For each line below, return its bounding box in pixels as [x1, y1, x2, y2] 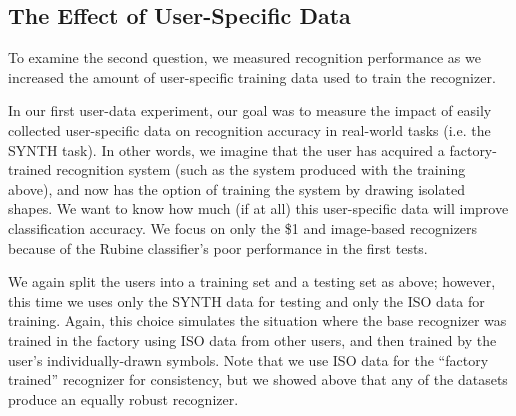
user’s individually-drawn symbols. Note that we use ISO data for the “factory [8, 349, 489, 370]
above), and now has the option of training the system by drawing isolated [8, 178, 465, 199]
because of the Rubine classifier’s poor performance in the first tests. [8, 237, 428, 258]
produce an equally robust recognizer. [8, 388, 239, 409]
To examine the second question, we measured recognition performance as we [8, 47, 481, 68]
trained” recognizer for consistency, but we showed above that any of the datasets [8, 369, 508, 390]
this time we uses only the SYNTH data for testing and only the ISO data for [8, 290, 485, 311]
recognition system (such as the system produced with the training [56, 159, 466, 180]
